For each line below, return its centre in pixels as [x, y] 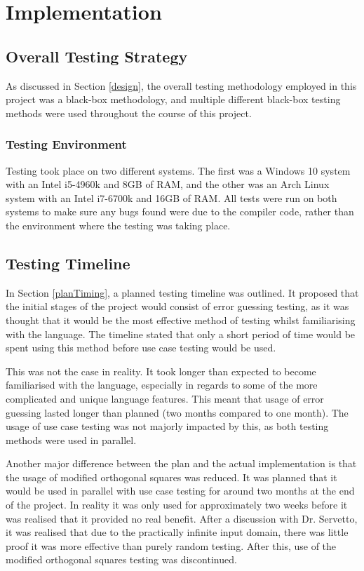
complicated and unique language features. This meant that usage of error [165, 398]
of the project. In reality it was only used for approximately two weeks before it [177, 505]
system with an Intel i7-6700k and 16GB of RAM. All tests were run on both [171, 197]
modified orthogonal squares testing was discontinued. [121, 559]
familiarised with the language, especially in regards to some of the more [162, 385]
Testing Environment [66, 144]
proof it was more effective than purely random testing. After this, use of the [171, 545]
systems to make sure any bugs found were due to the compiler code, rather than [180, 211]
